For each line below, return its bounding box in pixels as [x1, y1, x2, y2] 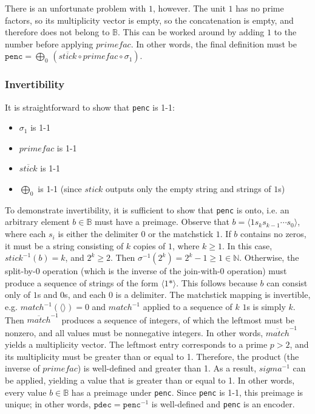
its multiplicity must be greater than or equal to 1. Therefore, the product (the [5, 350, 299, 362]
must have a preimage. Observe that [95, 215, 229, 228]
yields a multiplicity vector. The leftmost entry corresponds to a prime [5, 338, 268, 351]
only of [5, 288, 31, 301]
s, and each [64, 288, 106, 301]
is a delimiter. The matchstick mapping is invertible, [115, 288, 311, 301]
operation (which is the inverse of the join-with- [42, 264, 220, 277]
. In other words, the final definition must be [130, 37, 297, 50]
